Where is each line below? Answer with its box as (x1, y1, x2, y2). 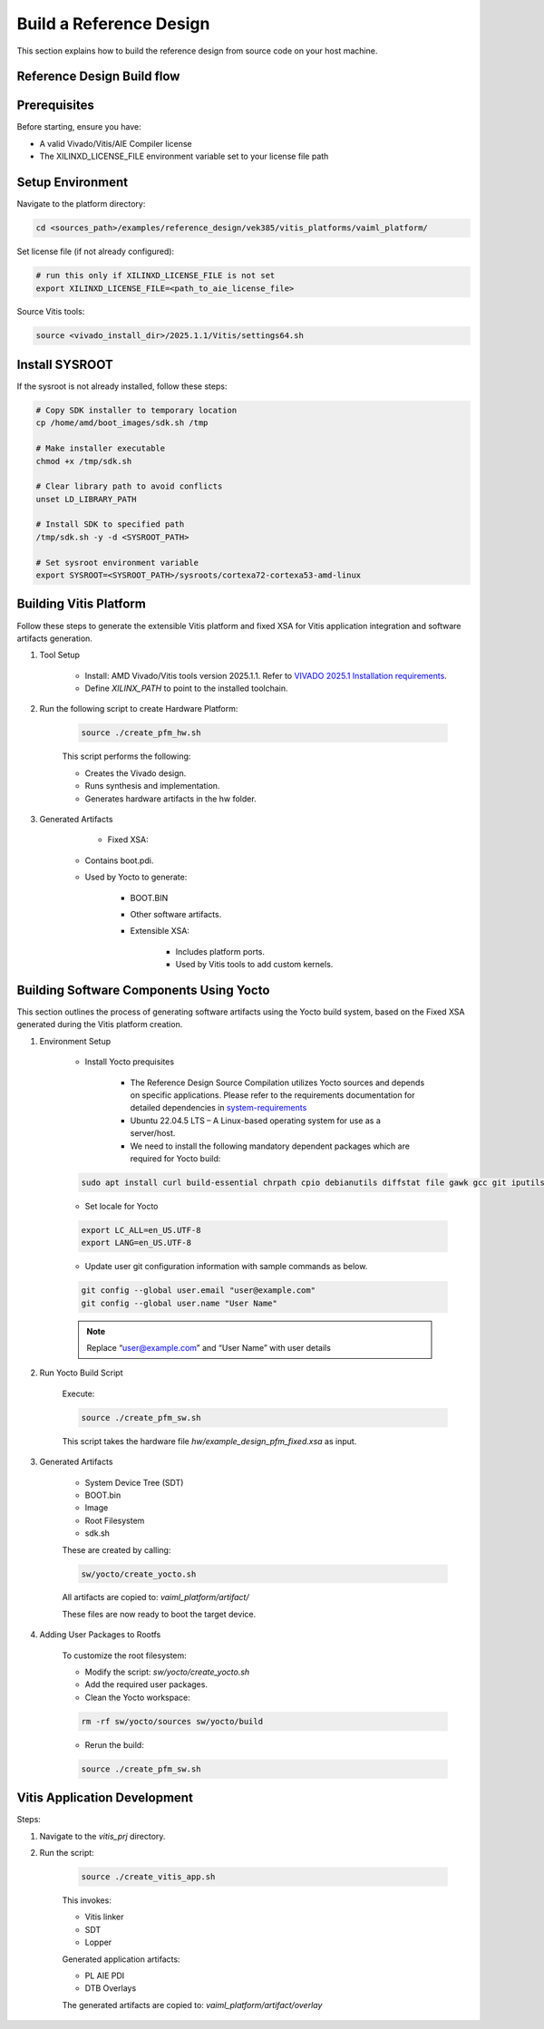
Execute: (62, 1388, 95, 1399)
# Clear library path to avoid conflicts (35, 481, 223, 491)
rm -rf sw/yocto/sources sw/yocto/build (81, 1716, 263, 1726)
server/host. (130, 1128, 176, 1139)
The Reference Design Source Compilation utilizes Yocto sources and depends (130, 1077, 425, 1088)
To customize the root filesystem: (62, 1650, 188, 1661)
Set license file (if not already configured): (16, 246, 175, 257)
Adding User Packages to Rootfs (39, 1629, 161, 1640)
